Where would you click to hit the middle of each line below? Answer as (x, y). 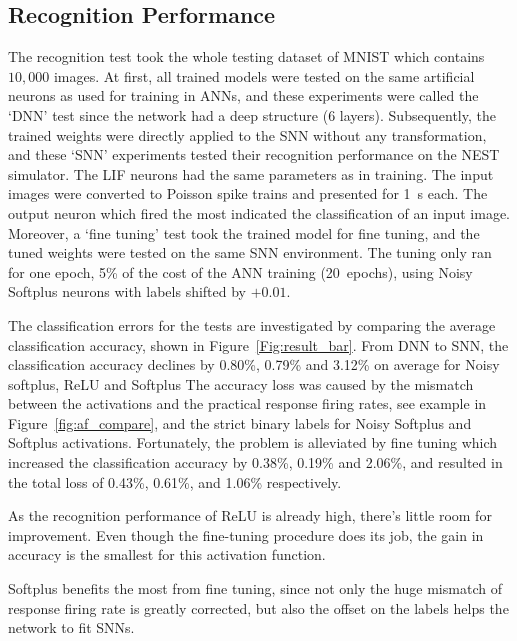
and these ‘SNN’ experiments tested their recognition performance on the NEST (254, 154)
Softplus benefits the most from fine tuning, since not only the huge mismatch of (255, 588)
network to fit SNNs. (71, 627)
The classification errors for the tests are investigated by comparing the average (252, 324)
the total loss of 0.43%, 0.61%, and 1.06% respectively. (175, 481)
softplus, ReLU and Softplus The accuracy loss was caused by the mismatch (241, 383)
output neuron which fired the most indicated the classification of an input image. (259, 212)
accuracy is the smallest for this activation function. (167, 554)
